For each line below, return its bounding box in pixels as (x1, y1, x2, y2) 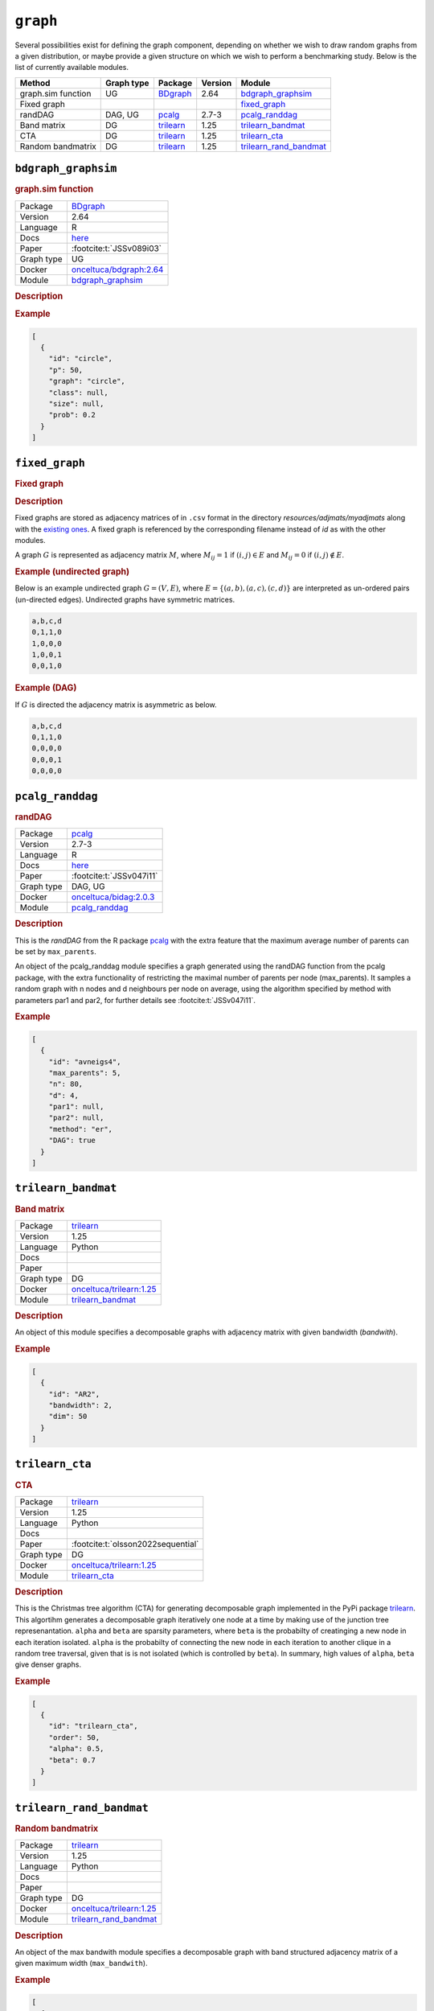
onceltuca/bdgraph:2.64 (71, 264, 164, 275)
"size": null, (48, 399, 104, 408)
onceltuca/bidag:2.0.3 (71, 891, 155, 903)
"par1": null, (48, 1102, 104, 1112)
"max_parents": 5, (48, 1068, 121, 1077)
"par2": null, (48, 1113, 104, 1122)
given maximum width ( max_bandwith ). (14, 1959, 148, 1968)
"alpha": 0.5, (48, 1744, 104, 1754)
